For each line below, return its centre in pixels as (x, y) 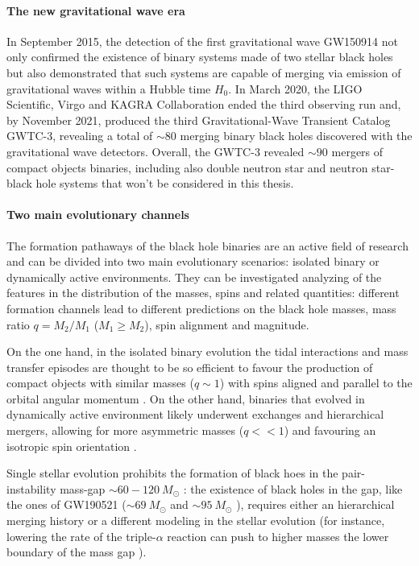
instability (31, 488)
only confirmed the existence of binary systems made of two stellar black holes (200, 57)
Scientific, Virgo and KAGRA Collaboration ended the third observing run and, (204, 104)
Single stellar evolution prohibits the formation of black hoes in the (172, 473)
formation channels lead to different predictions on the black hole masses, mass (201, 308)
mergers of (357, 151)
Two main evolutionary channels (98, 215)
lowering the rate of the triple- (81, 536)
